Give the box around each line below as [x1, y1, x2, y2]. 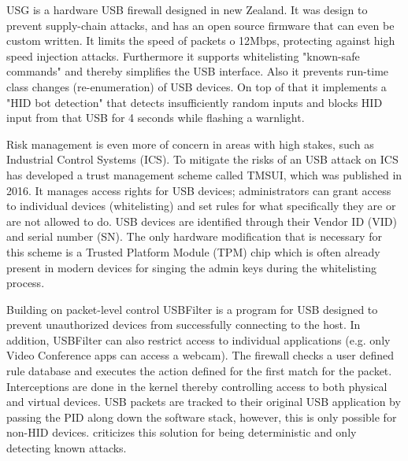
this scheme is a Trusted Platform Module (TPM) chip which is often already [6, 243, 380, 260]
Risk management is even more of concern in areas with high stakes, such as [6, 135, 374, 152]
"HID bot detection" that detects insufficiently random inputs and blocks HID [6, 94, 383, 110]
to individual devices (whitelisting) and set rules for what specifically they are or [6, 197, 396, 214]
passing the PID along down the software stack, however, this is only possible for [6, 408, 397, 425]
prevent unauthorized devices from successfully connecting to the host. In [6, 316, 361, 333]
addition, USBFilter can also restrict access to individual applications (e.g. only [6, 331, 391, 348]
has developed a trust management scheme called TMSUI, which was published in [6, 166, 402, 183]
